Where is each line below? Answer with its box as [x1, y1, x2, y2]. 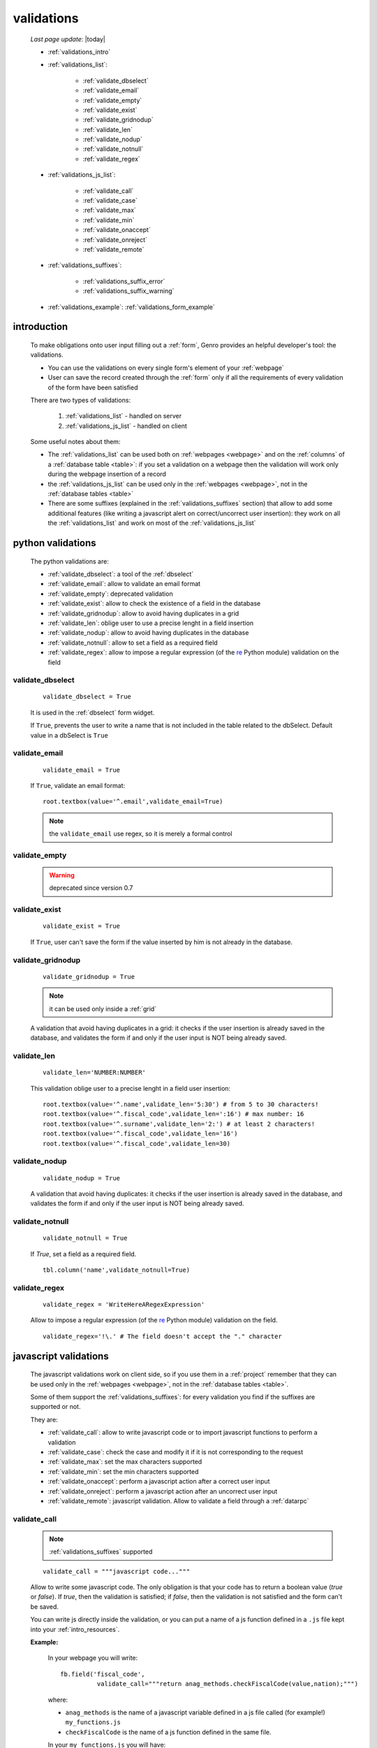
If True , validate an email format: [30, 781, 126, 789]
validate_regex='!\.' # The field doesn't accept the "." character [43, 1332, 282, 1340]
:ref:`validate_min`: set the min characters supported [47, 1467, 199, 1475]
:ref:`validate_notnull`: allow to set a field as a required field [47, 638, 218, 647]
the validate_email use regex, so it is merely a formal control [49, 829, 233, 838]
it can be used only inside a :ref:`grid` [49, 1004, 157, 1013]
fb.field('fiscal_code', [60, 1670, 145, 1678]
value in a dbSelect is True [30, 731, 108, 739]
